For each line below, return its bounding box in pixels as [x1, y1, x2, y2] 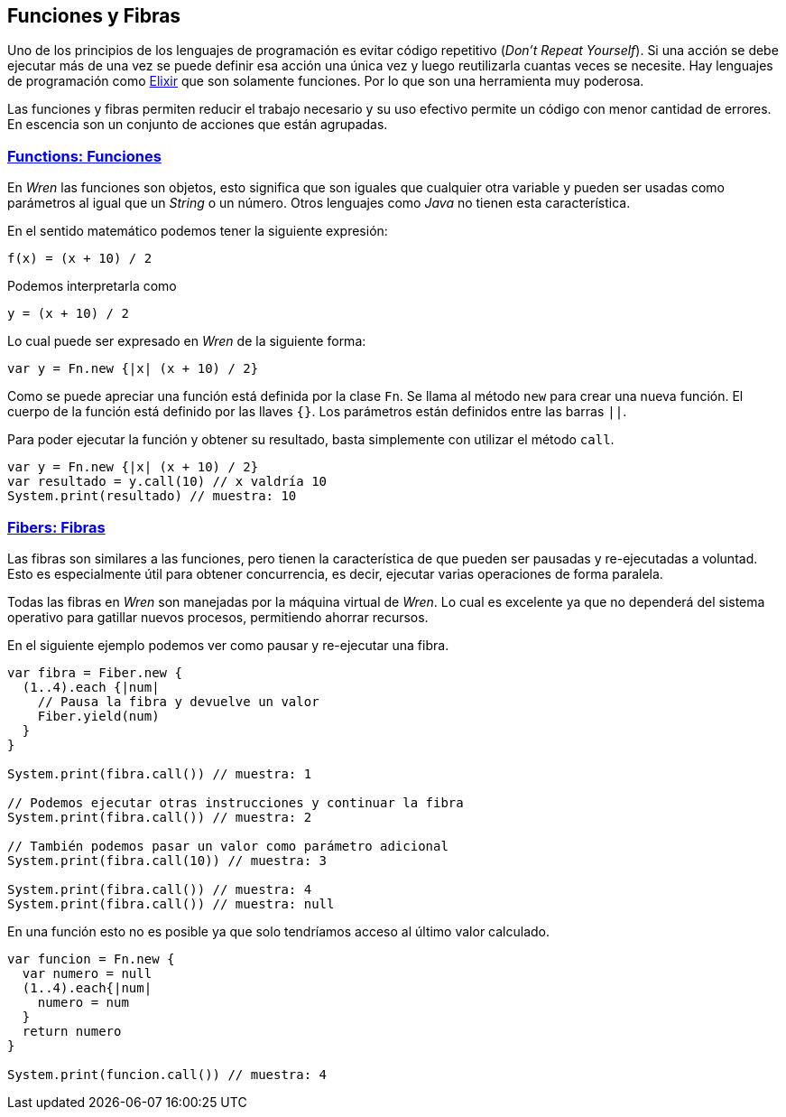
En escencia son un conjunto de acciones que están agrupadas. [7, 116, 388, 133]
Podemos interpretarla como [7, 278, 177, 294]
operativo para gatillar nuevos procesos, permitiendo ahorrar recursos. [7, 609, 429, 625]
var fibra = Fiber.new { [7, 665, 182, 680]
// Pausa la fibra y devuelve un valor [37, 693, 319, 709]
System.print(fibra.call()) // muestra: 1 [7, 766, 312, 781]
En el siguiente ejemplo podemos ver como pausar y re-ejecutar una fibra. [7, 637, 449, 653]
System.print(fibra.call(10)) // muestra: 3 [7, 852, 328, 868]
